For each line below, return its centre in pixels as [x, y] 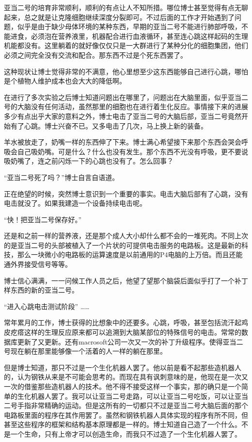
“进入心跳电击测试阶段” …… [47, 306]
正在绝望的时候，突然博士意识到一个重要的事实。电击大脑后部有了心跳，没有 [126, 193]
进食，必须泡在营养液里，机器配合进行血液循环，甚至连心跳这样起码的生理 [129, 36]
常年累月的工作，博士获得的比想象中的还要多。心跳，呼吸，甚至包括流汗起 [123, 322]
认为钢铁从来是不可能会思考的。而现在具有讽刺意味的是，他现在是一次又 [133, 377]
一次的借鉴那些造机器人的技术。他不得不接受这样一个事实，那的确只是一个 [123, 386]
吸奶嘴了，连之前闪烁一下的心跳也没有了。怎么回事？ [89, 161]
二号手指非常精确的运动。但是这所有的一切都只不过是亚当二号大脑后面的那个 [126, 405]
